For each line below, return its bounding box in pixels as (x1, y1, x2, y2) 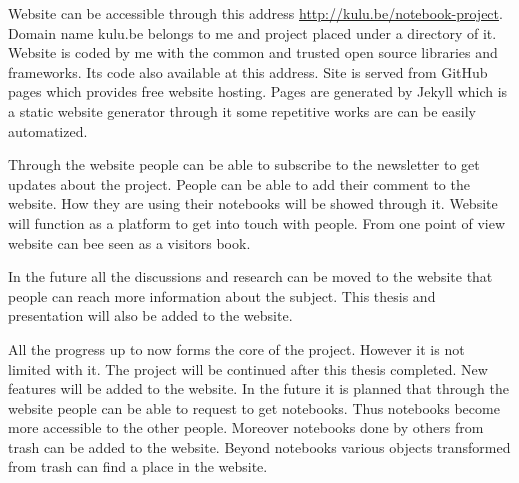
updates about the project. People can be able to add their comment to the (8, 173, 470, 194)
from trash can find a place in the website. (8, 456, 268, 477)
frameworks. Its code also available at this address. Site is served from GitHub (8, 61, 488, 82)
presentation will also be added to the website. (8, 305, 293, 326)
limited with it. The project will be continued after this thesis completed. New (8, 358, 488, 379)
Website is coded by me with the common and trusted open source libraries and (8, 42, 498, 63)
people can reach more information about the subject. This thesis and (8, 285, 436, 306)
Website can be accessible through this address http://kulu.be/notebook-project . (8, 3, 503, 23)
